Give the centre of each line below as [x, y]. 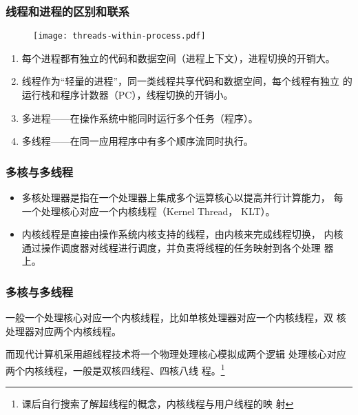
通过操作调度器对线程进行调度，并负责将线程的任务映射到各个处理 [171, 247]
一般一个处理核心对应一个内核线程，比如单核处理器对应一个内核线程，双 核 [176, 317]
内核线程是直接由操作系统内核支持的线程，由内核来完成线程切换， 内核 [182, 234]
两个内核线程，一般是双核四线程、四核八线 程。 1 [115, 369]
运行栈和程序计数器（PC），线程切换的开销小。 [127, 95]
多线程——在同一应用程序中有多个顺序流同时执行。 [137, 141]
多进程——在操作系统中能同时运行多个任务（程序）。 [140, 118]
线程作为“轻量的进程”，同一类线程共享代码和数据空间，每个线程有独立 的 [187, 81]
